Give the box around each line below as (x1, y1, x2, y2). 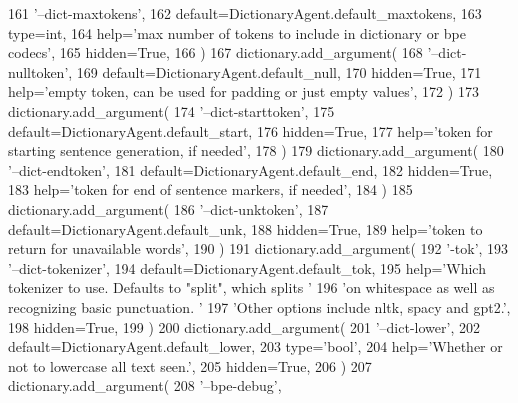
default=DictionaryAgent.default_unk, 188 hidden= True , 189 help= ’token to (8, 218, 483, 239)
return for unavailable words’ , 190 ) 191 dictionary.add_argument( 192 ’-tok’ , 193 (8, 238, 509, 259)
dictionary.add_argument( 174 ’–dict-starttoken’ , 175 (8, 100, 335, 121)
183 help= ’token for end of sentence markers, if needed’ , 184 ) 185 (8, 179, 413, 200)
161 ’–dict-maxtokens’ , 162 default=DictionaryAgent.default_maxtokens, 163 (8, 3, 482, 23)
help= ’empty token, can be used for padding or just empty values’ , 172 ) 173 (8, 81, 479, 102)
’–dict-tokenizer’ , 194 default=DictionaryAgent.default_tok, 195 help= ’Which (8, 257, 486, 278)
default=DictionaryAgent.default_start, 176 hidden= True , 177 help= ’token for (8, 120, 493, 141)
